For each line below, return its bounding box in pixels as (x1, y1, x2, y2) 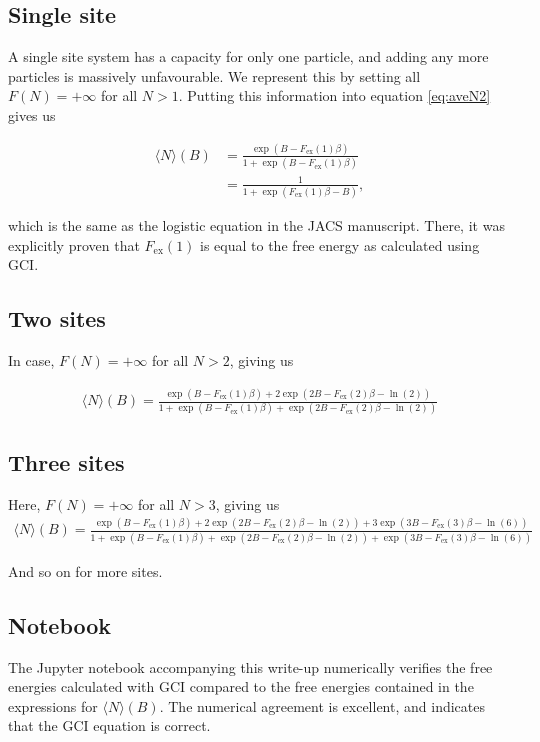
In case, (8, 350, 55, 371)
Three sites (8, 446, 125, 477)
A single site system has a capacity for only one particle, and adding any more (8, 46, 489, 67)
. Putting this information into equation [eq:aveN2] (178, 85, 491, 106)
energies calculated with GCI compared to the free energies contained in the (8, 676, 474, 697)
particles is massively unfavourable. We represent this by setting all (8, 65, 421, 86)
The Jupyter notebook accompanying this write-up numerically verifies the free (8, 656, 493, 677)
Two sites (8, 303, 106, 334)
